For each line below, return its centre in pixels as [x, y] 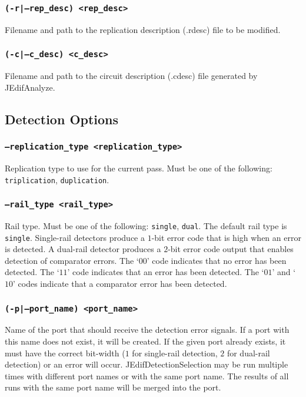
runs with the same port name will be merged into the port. [113, 387]
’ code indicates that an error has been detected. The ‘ [166, 272]
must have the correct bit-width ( [65, 353]
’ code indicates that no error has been [217, 260]
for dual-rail [248, 353]
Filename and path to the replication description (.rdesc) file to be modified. [143, 29]
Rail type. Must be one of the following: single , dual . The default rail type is [146, 225]
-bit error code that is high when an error [226, 237]
